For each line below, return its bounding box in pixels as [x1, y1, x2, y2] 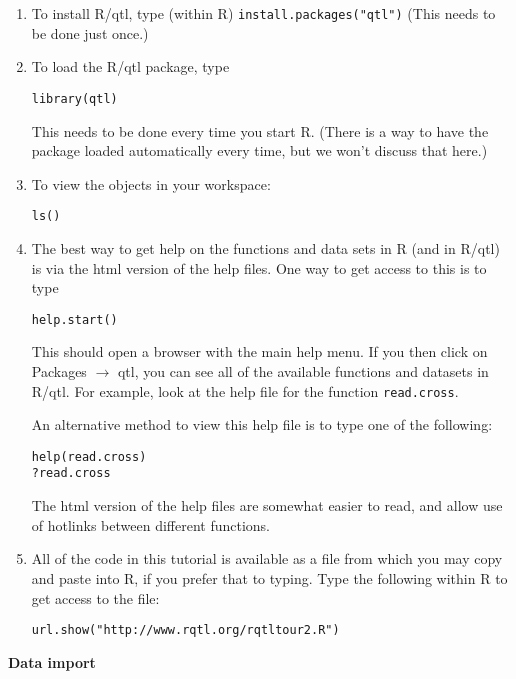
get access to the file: [31, 587, 160, 608]
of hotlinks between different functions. [31, 514, 271, 535]
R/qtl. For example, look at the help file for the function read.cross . [31, 380, 459, 401]
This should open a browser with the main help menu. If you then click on [31, 341, 488, 362]
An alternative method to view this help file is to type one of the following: [31, 414, 493, 435]
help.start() [31, 312, 118, 327]
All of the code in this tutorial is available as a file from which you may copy [31, 548, 503, 569]
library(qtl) [31, 91, 118, 106]
